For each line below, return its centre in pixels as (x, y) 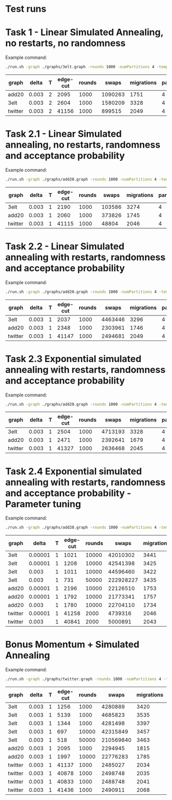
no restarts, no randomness (66, 43)
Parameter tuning (43, 504)
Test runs (26, 9)
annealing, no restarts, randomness (83, 145)
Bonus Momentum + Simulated (72, 645)
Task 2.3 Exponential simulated (73, 359)
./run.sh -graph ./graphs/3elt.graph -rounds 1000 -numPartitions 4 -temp (87, 67)
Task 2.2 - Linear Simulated (65, 246)
